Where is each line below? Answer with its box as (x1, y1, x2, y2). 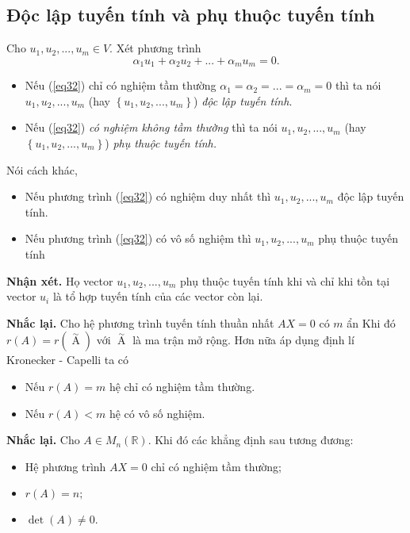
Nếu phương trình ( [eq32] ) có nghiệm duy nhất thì (25, 188, 271, 205)
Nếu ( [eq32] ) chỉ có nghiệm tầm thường (25, 77, 216, 94)
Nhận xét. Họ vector (6, 272, 113, 289)
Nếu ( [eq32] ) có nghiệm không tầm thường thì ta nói (25, 119, 278, 136)
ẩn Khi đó (347, 314, 396, 331)
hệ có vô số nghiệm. (109, 405, 205, 421)
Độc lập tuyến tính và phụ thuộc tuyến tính (6, 2, 375, 27)
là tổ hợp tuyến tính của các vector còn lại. (52, 288, 263, 305)
